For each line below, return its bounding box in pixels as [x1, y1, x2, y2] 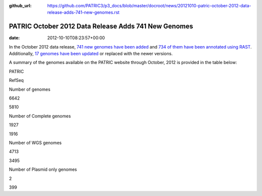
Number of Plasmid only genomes [9, 166, 77, 172]
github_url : [9, 3, 32, 8]
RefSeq [9, 78, 24, 83]
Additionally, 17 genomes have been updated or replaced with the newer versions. [9, 51, 173, 57]
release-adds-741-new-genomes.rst [47, 10, 120, 16]
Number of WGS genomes [9, 140, 62, 146]
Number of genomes [9, 86, 50, 92]
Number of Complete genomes [9, 113, 71, 119]
